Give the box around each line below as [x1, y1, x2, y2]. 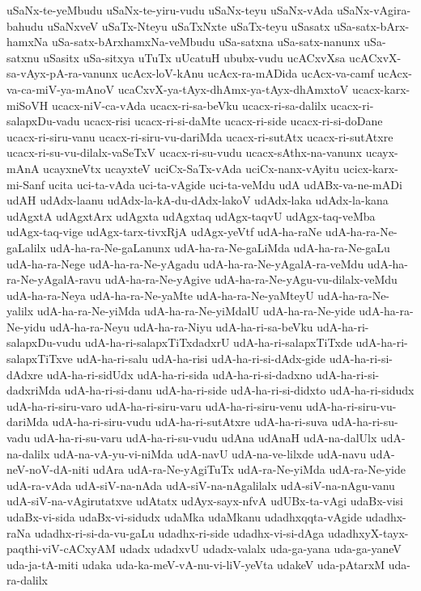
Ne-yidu [6, 318, 46, 335]
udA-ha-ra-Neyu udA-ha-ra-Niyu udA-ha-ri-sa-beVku [49, 318, 313, 335]
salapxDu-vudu [6, 334, 82, 351]
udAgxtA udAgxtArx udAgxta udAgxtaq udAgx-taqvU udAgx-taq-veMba [6, 207, 376, 224]
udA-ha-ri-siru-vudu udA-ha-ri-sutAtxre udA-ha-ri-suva [52, 413, 328, 430]
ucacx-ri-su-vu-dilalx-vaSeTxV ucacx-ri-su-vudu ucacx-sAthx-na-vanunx [6, 144, 362, 161]
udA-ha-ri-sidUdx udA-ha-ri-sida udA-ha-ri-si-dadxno [46, 365, 313, 382]
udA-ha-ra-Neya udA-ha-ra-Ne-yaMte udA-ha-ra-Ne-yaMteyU [6, 286, 314, 303]
